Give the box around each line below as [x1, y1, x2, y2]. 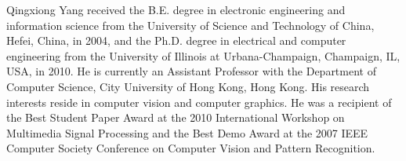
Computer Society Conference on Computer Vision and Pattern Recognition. [6, 140, 375, 156]
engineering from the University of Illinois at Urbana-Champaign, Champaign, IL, [6, 47, 401, 64]
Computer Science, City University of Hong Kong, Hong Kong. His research [6, 78, 370, 94]
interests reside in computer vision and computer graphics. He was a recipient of [6, 93, 392, 110]
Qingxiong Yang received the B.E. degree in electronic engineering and [6, 2, 346, 17]
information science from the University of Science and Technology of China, [6, 16, 375, 33]
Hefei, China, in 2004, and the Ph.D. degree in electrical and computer [6, 32, 346, 49]
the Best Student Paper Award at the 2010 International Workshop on [6, 109, 345, 126]
